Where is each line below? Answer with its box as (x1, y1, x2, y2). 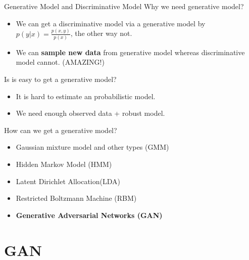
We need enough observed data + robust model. (16, 108, 165, 118)
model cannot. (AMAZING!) (16, 57, 105, 67)
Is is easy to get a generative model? (4, 74, 117, 84)
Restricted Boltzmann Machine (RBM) (16, 193, 137, 203)
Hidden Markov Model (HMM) (16, 158, 112, 169)
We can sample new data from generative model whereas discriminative (16, 47, 245, 57)
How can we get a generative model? (4, 124, 117, 135)
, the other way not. (70, 28, 132, 38)
